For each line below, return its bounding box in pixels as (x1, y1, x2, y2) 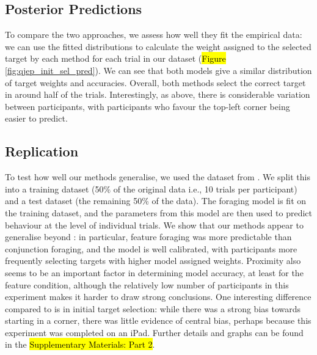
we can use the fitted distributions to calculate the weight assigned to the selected (5, 40, 312, 53)
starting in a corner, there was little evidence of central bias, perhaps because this (5, 314, 312, 327)
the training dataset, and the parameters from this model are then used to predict (5, 206, 312, 219)
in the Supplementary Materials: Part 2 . (5, 338, 155, 351)
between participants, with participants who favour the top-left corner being (5, 100, 290, 112)
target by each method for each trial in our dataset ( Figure (5, 52, 226, 65)
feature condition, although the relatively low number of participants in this (5, 278, 289, 291)
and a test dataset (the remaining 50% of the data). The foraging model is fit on (5, 194, 307, 207)
